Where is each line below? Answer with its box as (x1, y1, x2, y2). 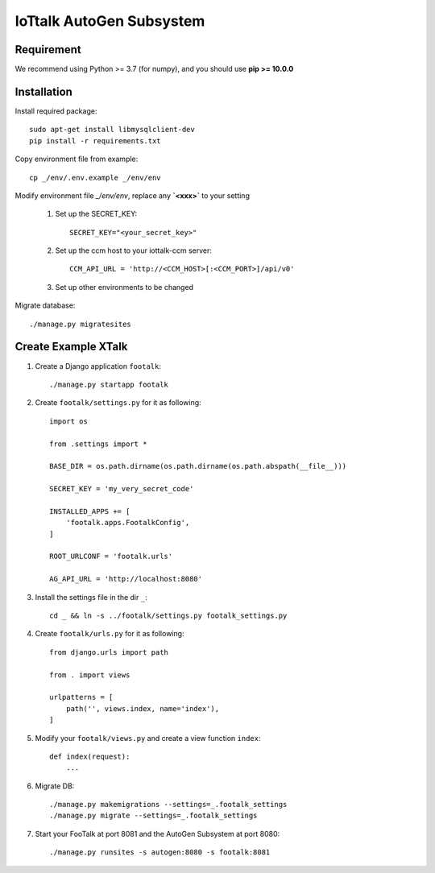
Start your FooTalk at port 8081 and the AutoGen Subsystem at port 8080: (35, 829, 280, 838)
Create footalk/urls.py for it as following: (35, 629, 184, 639)
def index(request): (49, 751, 130, 761)
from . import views (49, 670, 130, 680)
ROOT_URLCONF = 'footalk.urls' (49, 552, 173, 561)
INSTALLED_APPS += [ (49, 507, 130, 515)
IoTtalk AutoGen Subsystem (14, 12, 205, 30)
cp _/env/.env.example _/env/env (29, 173, 161, 182)
